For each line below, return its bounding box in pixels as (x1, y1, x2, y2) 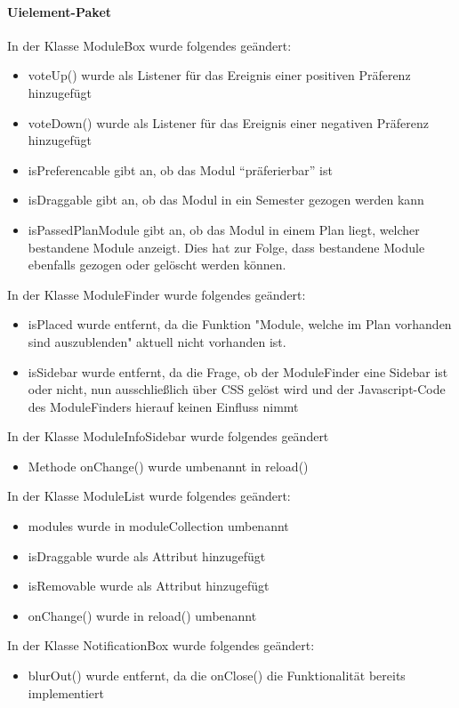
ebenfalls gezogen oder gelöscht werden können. (28, 255, 286, 274)
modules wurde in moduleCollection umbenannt (28, 517, 289, 535)
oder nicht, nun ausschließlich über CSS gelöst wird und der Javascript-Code (28, 380, 446, 398)
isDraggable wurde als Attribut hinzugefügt (28, 546, 266, 565)
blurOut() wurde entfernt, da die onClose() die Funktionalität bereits (28, 666, 406, 685)
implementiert (28, 683, 105, 702)
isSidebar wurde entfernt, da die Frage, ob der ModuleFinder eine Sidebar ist (28, 362, 448, 381)
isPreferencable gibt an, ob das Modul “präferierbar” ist (28, 160, 333, 179)
